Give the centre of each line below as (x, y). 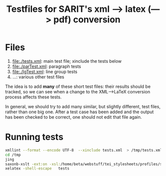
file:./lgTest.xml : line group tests (45, 71)
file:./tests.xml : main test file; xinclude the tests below (67, 61)
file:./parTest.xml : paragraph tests (47, 66)
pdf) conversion (87, 20)
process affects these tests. (33, 97)
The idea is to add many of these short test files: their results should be (78, 86)
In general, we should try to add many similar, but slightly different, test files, (83, 106)
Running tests (34, 137)
